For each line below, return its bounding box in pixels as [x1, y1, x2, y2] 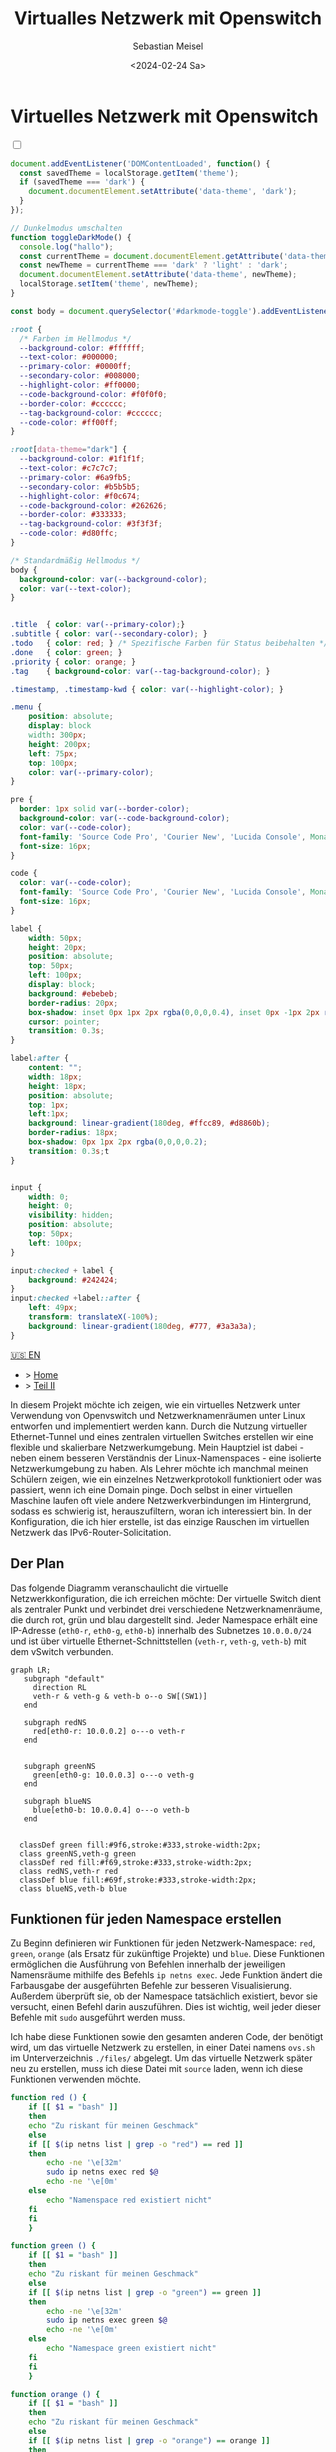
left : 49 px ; [28, 1303, 78, 1313]
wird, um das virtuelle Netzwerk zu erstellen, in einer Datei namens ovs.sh [10, 2042, 316, 2054]
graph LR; [10, 1665, 52, 1675]
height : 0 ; [28, 1201, 74, 1211]
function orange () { [10, 2389, 101, 2399]
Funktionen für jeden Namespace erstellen [10, 1910, 282, 1927]
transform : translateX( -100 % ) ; [28, 1312, 159, 1322]
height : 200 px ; [28, 739, 92, 749]
